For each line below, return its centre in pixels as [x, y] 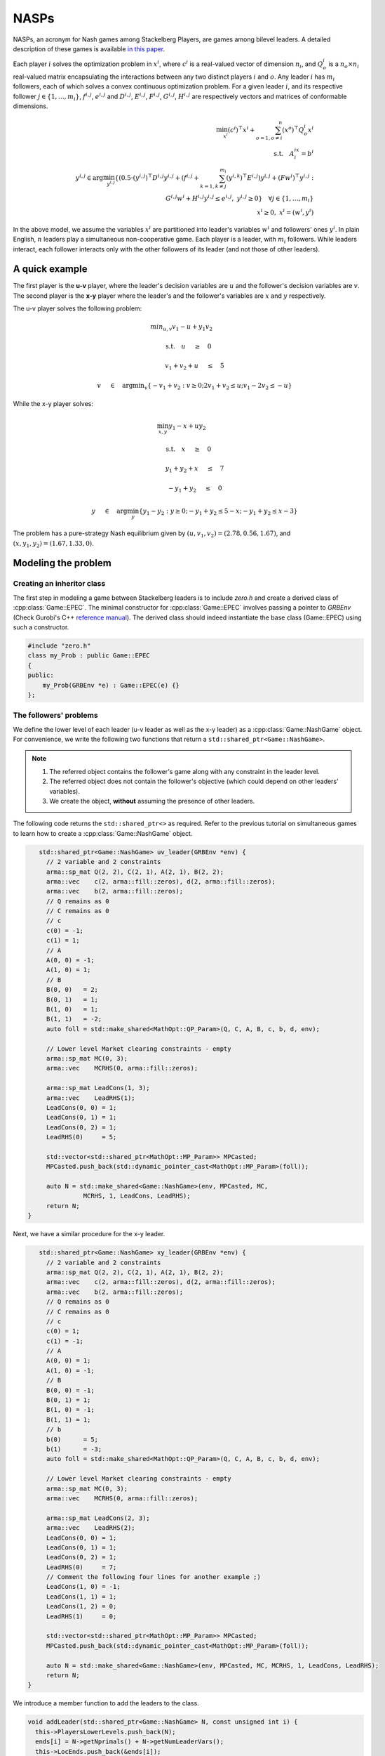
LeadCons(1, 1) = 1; [81, 1597]
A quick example [50, 269]
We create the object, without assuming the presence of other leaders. [152, 801]
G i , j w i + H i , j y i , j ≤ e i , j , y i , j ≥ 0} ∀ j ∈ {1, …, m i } [240, 198]
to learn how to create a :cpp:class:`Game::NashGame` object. [103, 833]
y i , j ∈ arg [89, 177]
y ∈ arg [109, 511]
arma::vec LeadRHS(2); [91, 1528]
